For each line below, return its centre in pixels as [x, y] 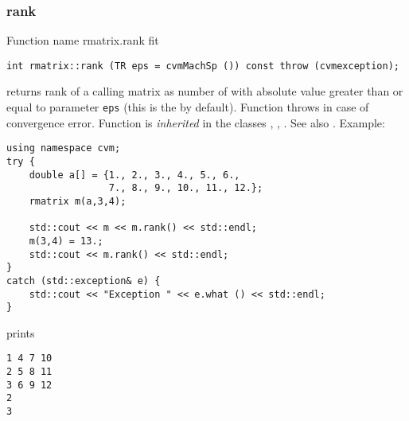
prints [21, 332]
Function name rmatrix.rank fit [83, 40]
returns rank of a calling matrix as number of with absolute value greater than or [205, 91]
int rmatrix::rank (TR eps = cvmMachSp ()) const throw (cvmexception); [203, 66]
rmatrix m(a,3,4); [78, 201]
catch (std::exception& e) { [84, 281]
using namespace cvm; [64, 148]
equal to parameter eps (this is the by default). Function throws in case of [188, 107]
